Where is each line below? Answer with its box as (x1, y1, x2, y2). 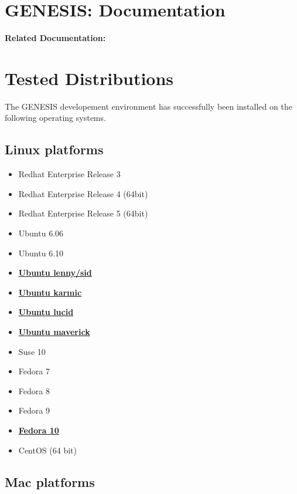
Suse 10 (18, 345, 46, 357)
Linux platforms (5, 140, 104, 158)
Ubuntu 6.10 (18, 246, 64, 259)
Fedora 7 (18, 365, 50, 377)
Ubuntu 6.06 (18, 227, 64, 239)
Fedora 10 (18, 424, 59, 436)
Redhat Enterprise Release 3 (18, 168, 121, 180)
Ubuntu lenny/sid (18, 266, 92, 279)
